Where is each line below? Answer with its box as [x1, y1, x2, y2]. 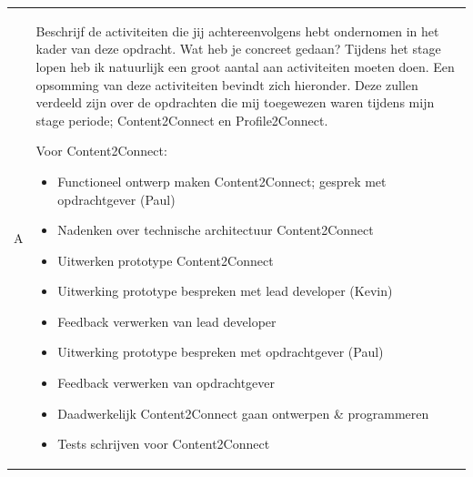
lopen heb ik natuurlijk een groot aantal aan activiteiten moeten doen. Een [35, 56, 455, 76]
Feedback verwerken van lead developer [57, 311, 277, 330]
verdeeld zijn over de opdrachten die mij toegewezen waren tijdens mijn [35, 93, 435, 112]
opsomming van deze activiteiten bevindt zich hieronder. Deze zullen [35, 75, 418, 94]
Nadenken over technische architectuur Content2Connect [57, 220, 374, 239]
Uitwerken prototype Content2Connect [57, 250, 274, 269]
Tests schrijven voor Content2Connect [57, 434, 270, 453]
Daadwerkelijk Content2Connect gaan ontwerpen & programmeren [57, 403, 429, 422]
